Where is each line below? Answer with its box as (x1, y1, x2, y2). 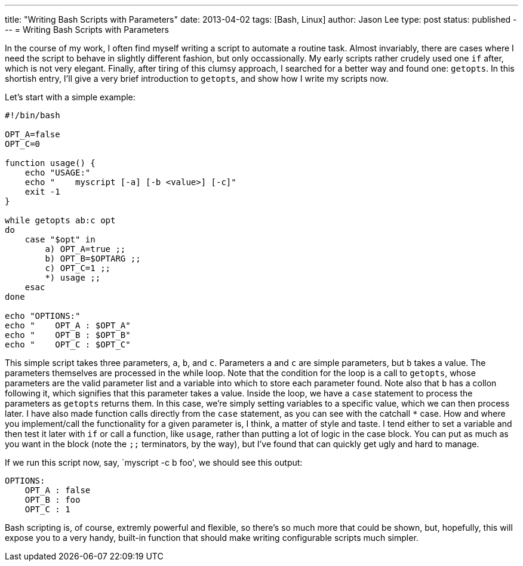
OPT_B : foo (24, 495, 81, 505)
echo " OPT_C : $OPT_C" (5, 340, 131, 349)
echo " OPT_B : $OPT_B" (5, 330, 131, 340)
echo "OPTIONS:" (5, 311, 81, 321)
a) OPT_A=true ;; (45, 244, 126, 254)
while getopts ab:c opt (5, 216, 116, 225)
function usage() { (5, 158, 96, 168)
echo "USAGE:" (24, 168, 91, 177)
